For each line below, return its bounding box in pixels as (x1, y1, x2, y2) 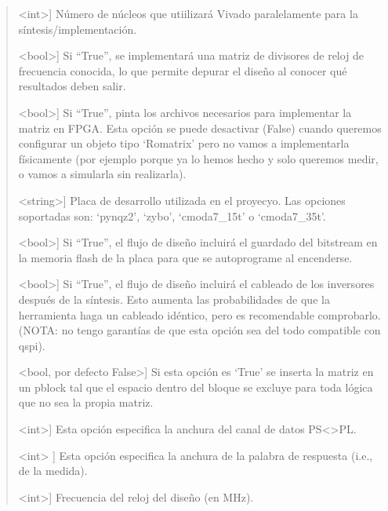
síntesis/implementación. (18, 20, 137, 37)
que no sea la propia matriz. (18, 394, 154, 411)
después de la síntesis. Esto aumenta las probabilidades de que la (18, 290, 330, 307)
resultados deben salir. (18, 78, 126, 94)
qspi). (18, 337, 45, 353)
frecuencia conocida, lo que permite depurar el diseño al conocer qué (18, 62, 347, 78)
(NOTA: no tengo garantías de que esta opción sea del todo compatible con (18, 322, 381, 338)
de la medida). (18, 462, 88, 479)
